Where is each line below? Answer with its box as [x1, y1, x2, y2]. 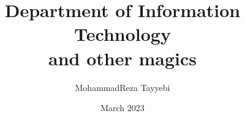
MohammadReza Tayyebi [75, 81, 170, 93]
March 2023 [100, 101, 145, 114]
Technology [74, 21, 171, 46]
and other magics [48, 45, 197, 70]
